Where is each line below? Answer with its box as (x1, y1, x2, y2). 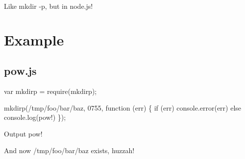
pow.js (4, 63, 37, 78)
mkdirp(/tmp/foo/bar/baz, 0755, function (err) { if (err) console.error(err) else (4, 102, 242, 113)
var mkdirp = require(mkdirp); (4, 86, 97, 96)
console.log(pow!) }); (4, 112, 66, 122)
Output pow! (4, 128, 43, 138)
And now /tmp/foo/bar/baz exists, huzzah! (4, 145, 135, 155)
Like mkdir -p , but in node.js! (4, 1, 93, 11)
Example (4, 29, 64, 49)
